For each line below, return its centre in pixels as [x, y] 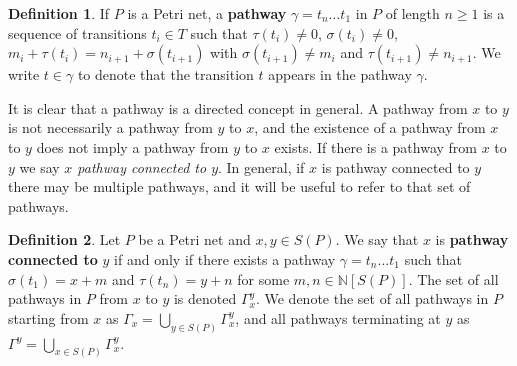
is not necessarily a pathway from [110, 127]
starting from [48, 317]
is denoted [205, 298]
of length [412, 13]
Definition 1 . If [59, 13]
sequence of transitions [77, 32]
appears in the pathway [340, 74]
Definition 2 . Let [64, 239]
